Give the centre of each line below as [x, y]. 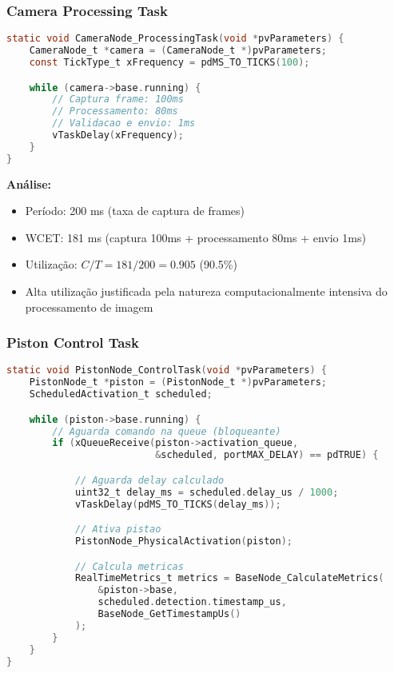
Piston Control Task [73, 342]
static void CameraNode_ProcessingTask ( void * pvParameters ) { [175, 39]
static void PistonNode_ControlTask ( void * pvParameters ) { [167, 370]
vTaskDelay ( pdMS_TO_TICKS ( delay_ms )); [178, 504]
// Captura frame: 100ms [118, 100]
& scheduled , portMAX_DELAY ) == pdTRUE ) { [267, 455]
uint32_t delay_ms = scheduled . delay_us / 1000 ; [207, 492]
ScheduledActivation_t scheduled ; [121, 394]
